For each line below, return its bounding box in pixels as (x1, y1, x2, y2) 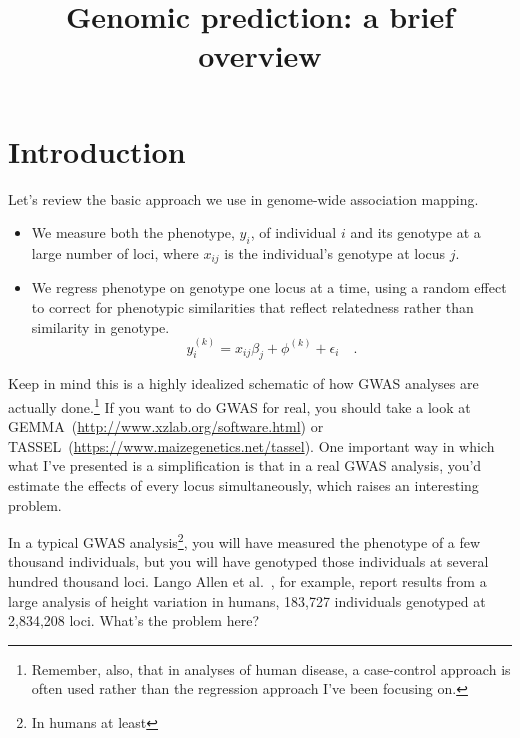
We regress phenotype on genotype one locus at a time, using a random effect (31, 277, 507, 298)
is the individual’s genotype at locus (224, 242, 446, 263)
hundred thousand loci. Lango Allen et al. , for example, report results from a (8, 571, 487, 592)
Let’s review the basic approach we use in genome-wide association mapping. (8, 188, 479, 209)
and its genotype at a (350, 222, 481, 243)
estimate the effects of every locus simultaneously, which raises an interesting (8, 474, 479, 495)
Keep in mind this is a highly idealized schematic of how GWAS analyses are (8, 373, 479, 394)
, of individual (250, 222, 337, 243)
